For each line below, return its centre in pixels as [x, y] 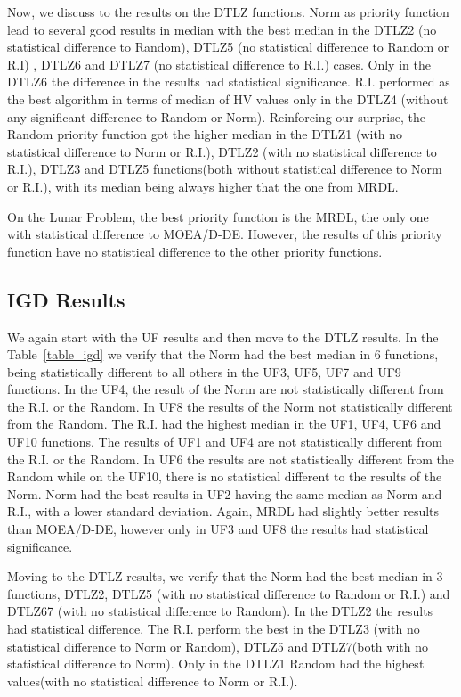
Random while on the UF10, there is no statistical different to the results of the [225, 476]
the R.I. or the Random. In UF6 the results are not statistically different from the [230, 459]
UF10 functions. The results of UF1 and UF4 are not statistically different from [225, 442]
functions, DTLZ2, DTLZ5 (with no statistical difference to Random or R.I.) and [229, 593]
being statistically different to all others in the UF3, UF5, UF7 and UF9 [204, 371]
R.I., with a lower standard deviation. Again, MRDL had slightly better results [223, 511]
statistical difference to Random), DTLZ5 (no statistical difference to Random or [228, 47]
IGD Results [66, 299]
